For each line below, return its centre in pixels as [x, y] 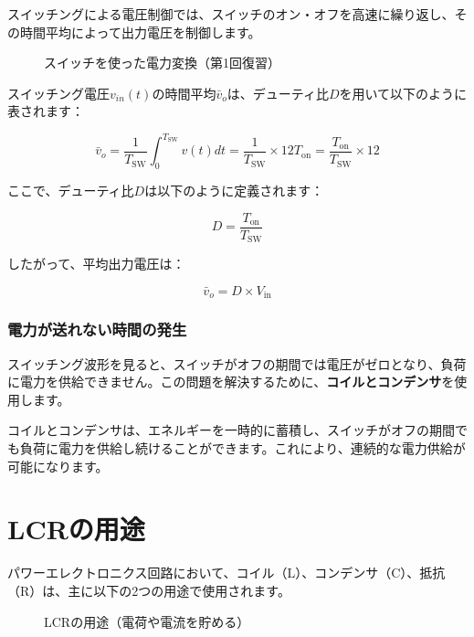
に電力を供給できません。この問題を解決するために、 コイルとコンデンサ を [231, 382]
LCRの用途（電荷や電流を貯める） [147, 621]
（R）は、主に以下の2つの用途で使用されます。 [149, 590]
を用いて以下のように [403, 93]
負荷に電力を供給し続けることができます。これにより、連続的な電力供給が [242, 448]
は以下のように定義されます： [234, 191]
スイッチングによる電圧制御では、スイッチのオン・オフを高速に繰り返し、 [231, 14]
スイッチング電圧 [58, 93]
